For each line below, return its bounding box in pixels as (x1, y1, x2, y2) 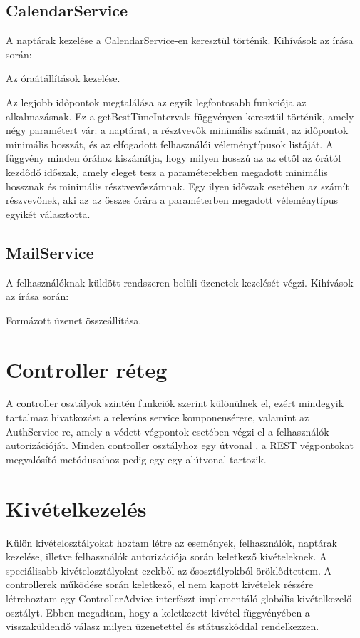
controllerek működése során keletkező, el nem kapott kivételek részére (6, 577, 314, 592)
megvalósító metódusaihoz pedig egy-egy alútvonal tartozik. (6, 451, 267, 466)
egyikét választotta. (6, 206, 91, 221)
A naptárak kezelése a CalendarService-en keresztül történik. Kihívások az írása (6, 33, 354, 48)
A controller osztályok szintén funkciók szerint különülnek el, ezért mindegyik (6, 396, 344, 411)
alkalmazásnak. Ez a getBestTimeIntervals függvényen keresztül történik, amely (6, 108, 354, 123)
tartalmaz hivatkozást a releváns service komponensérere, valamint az (6, 410, 309, 425)
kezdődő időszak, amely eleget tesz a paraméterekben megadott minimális (6, 164, 328, 179)
